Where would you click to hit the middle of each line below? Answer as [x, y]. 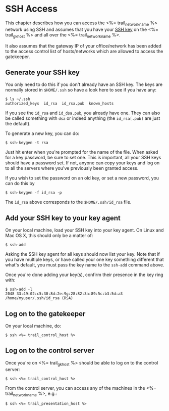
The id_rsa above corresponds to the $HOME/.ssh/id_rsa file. [68, 202]
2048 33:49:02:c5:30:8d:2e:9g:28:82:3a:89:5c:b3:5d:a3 [64, 294]
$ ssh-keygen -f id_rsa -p [34, 193]
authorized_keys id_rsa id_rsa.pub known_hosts [60, 104]
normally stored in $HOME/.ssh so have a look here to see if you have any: [81, 90]
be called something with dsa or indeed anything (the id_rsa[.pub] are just [83, 118]
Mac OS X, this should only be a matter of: [49, 236]
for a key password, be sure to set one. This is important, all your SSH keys [83, 158]
